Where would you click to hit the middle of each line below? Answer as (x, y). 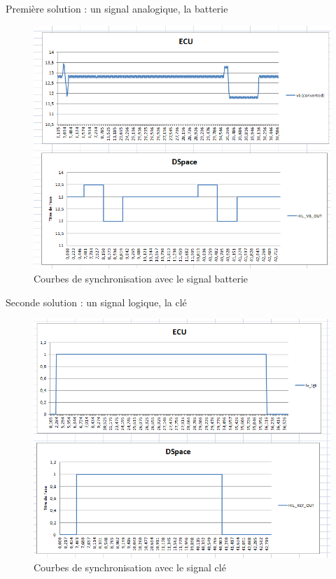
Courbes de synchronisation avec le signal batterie (141, 279)
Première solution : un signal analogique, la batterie (117, 8)
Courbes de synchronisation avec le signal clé (130, 567)
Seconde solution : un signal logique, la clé (96, 302)
